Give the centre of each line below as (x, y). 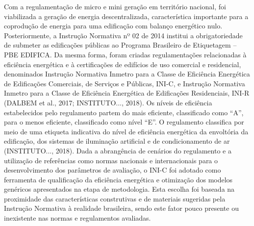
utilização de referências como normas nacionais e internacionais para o (111, 160)
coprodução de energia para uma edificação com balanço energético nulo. (113, 26)
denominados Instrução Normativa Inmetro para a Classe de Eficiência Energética (127, 74)
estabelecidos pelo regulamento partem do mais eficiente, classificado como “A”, (124, 112)
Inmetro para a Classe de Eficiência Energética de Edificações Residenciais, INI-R (127, 93)
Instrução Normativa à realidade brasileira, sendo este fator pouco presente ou (121, 208)
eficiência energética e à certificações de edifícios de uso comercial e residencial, (123, 64)
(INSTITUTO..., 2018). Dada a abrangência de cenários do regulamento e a (118, 150)
